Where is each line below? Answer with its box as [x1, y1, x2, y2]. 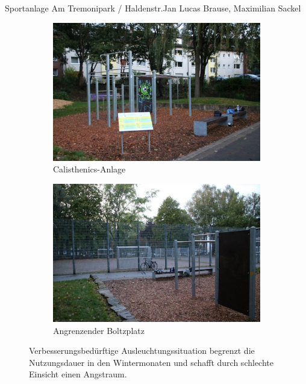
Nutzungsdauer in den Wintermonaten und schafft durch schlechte [29, 356, 273, 368]
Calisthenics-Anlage [53, 163, 126, 175]
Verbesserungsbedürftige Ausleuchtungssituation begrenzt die [29, 344, 255, 357]
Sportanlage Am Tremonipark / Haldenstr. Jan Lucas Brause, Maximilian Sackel [5, 2, 301, 14]
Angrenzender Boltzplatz [53, 324, 145, 336]
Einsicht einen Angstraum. [29, 368, 127, 380]
